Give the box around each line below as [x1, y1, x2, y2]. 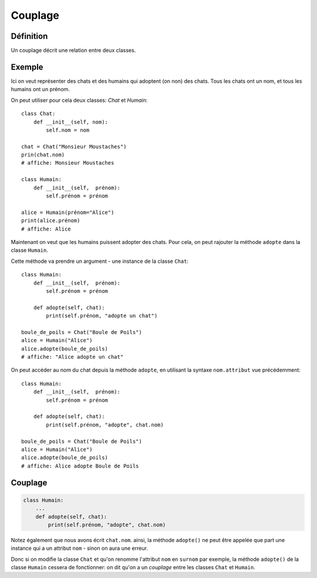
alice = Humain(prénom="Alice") [21, 209, 114, 216]
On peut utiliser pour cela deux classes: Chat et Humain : [11, 96, 148, 103]
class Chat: [21, 111, 56, 117]
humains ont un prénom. [11, 86, 70, 93]
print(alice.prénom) [21, 218, 80, 224]
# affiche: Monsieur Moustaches [21, 159, 114, 166]
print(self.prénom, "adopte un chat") [46, 312, 158, 319]
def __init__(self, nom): [33, 118, 109, 125]
